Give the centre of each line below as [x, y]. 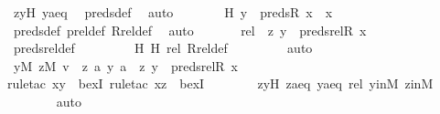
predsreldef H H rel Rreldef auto [163, 48]
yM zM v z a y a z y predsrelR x [125, 65]
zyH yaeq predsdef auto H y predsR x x [173, 12]
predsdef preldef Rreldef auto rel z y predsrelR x [190, 30]
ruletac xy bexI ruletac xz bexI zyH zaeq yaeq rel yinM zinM [220, 83]
